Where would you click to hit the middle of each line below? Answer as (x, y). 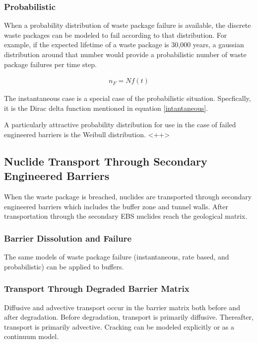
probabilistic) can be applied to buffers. (64, 266)
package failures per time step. (50, 64)
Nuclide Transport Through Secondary (106, 161)
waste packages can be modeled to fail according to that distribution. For (116, 35)
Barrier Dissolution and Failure (68, 238)
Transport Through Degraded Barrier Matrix (97, 289)
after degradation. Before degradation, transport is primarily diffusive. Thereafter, (129, 317)
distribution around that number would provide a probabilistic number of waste (125, 54)
